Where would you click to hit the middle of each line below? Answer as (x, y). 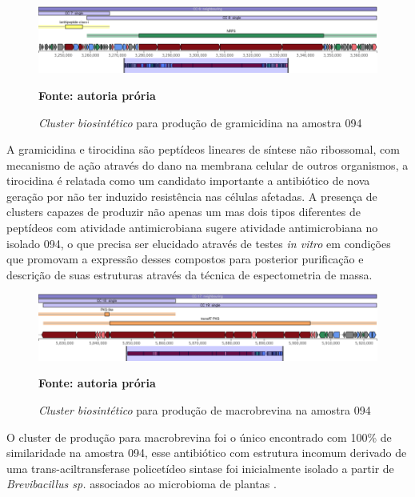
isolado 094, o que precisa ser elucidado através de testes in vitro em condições (199, 243)
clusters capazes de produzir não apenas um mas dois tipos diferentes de (184, 212)
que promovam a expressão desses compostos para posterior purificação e (185, 259)
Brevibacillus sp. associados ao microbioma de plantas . (142, 484)
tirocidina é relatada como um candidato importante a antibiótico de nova (188, 180)
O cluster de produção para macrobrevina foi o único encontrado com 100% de (199, 437)
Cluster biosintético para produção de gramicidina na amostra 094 (200, 122)
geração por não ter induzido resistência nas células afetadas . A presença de (192, 196)
